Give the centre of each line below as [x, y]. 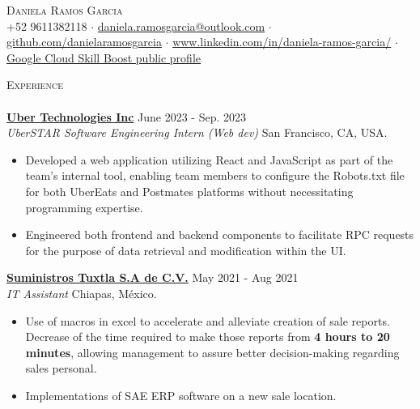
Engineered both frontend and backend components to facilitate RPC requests [220, 234]
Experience [35, 85]
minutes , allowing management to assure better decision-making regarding [212, 352]
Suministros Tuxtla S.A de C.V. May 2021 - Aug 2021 [153, 277]
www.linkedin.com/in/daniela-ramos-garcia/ [282, 42]
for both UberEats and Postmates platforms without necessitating [189, 191]
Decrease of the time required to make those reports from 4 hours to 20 [208, 337]
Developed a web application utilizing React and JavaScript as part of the [209, 159]
